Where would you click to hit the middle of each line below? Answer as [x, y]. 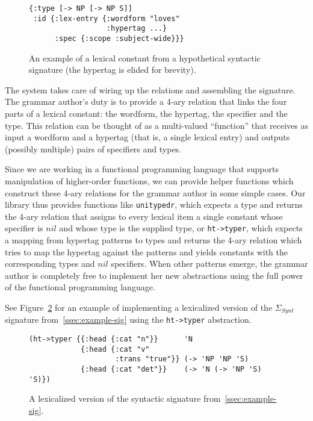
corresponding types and [50, 264]
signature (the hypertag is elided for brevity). [113, 70]
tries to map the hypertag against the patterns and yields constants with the [146, 251]
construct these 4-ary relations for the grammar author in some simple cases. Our [155, 192]
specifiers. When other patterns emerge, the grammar [209, 264]
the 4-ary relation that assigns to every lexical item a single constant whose [144, 216]
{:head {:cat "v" [115, 349]
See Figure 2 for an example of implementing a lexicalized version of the [139, 307]
